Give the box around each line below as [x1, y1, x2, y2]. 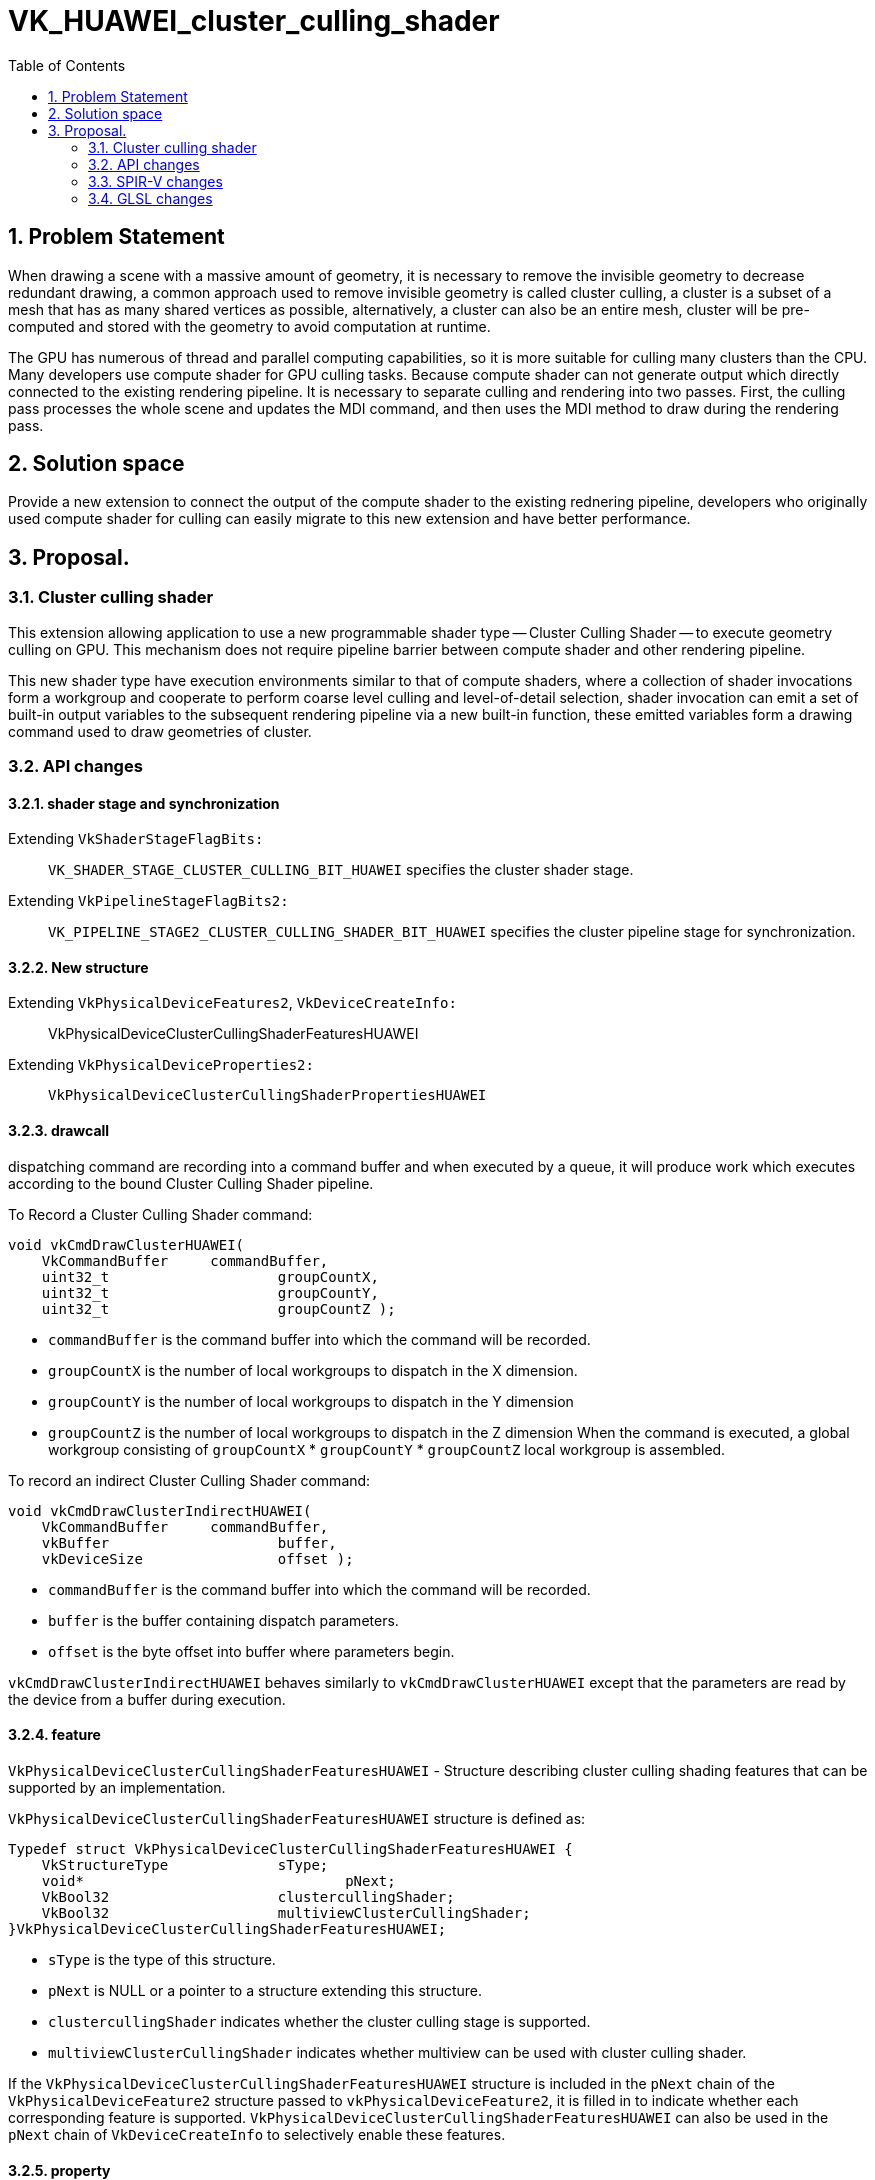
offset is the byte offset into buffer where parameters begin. [48, 1642, 455, 1660]
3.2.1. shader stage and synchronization [8, 794, 280, 812]
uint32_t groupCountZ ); [41, 1300, 396, 1317]
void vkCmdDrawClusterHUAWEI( [8, 1236, 245, 1253]
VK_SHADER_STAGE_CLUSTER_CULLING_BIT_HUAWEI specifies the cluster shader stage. [48, 861, 634, 879]
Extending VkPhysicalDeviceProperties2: [8, 1056, 314, 1074]
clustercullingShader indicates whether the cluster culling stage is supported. [48, 2012, 591, 2030]
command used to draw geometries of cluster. [8, 722, 312, 740]
